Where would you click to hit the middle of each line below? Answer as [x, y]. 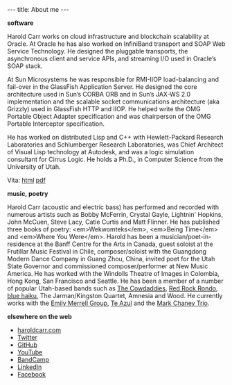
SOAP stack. [25, 66]
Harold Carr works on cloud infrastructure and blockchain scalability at [108, 36]
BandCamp [33, 360]
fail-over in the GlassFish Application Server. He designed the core [102, 87]
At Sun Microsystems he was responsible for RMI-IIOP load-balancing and [113, 79]
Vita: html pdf [27, 180]
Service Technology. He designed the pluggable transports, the [98, 51]
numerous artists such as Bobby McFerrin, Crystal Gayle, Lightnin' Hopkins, [115, 214]
